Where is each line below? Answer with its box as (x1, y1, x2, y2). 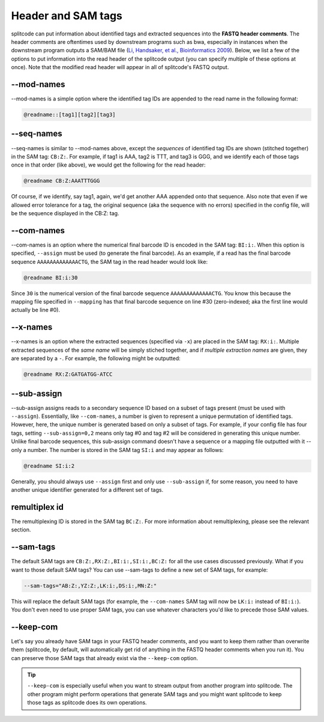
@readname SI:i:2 (23, 462, 75, 469)
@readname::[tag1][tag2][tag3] (23, 111, 116, 118)
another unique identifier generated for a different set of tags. (11, 486, 164, 493)
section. (11, 526, 31, 533)
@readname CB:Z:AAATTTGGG (23, 177, 100, 185)
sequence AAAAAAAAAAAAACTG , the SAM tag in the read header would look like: (11, 258, 208, 265)
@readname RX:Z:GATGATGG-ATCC (23, 371, 113, 378)
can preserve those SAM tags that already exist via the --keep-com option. (11, 654, 198, 661)
